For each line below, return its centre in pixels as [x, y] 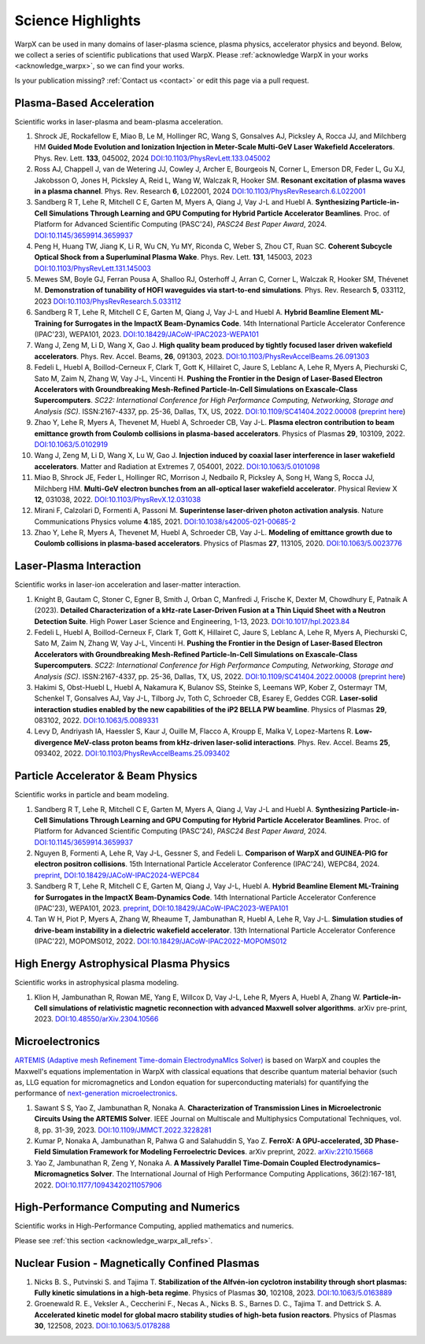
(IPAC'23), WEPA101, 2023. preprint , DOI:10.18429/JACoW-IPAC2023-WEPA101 [161, 908]
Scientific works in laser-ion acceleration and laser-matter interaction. [128, 585]
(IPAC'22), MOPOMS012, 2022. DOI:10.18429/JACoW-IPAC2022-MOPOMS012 [161, 941]
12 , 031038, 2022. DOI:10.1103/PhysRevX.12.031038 [118, 499]
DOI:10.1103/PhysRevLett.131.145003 [92, 268]
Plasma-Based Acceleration [85, 103]
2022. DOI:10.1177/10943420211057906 [98, 1185]
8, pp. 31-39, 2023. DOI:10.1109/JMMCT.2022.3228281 [123, 1130]
